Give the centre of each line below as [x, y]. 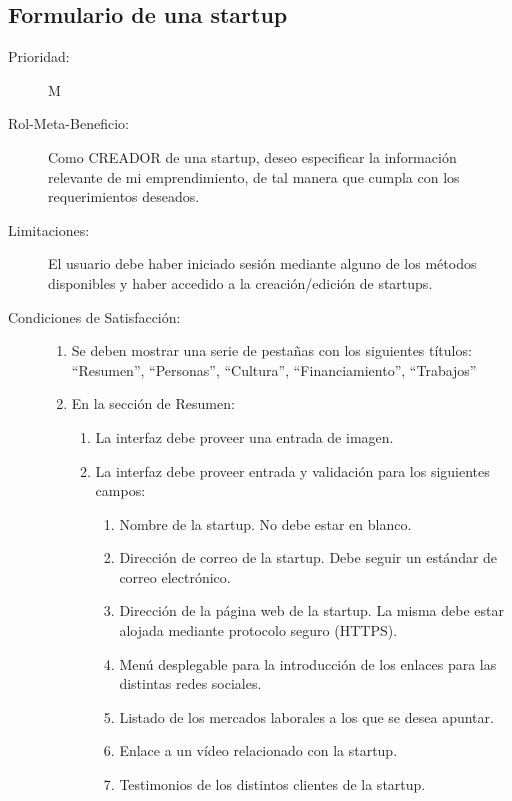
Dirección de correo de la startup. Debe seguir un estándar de [308, 557]
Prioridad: [39, 56]
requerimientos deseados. [124, 196]
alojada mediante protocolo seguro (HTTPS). [258, 630]
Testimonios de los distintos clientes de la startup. [272, 784]
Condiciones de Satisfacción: [94, 316]
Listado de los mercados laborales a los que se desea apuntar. [306, 716]
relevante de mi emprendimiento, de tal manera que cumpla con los [254, 176]
